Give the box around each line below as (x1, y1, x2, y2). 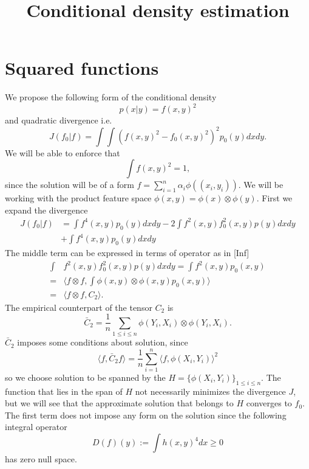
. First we (256, 192, 293, 204)
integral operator (5, 420, 67, 433)
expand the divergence (5, 203, 88, 216)
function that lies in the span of (5, 384, 123, 397)
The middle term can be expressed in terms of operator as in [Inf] (5, 246, 250, 259)
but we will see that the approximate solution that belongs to (5, 397, 234, 409)
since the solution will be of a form (5, 178, 134, 191)
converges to (246, 397, 292, 409)
